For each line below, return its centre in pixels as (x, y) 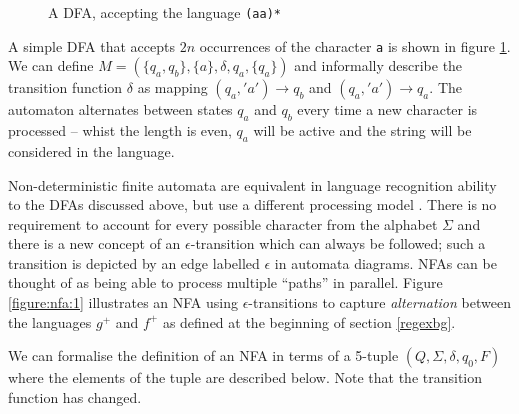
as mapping (172, 87)
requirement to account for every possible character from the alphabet (223, 223)
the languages (50, 321)
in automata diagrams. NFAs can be (385, 262)
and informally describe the (378, 65)
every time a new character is (387, 109)
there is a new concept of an (94, 243)
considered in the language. (91, 150)
